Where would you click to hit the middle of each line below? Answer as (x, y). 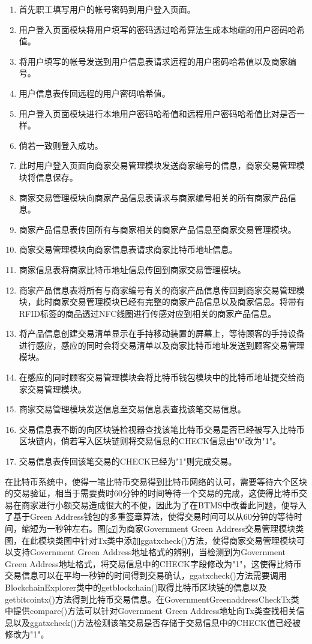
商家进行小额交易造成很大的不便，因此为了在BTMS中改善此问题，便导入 (164, 504)
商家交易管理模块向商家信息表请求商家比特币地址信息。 (128, 249)
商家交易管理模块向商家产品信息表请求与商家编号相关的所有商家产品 (153, 197)
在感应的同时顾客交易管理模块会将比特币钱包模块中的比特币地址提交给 (157, 377)
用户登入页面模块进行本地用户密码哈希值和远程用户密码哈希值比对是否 (157, 113)
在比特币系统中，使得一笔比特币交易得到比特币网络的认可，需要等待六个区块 (156, 481)
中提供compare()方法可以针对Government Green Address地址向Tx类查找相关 (151, 611)
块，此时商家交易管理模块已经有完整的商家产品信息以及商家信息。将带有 (162, 302)
